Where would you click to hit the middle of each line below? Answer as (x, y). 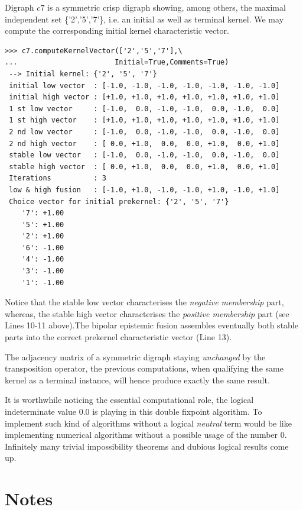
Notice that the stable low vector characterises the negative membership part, (144, 302)
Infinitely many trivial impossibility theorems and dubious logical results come (147, 446)
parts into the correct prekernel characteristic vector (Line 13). (118, 337)
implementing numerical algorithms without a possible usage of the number (141, 435)
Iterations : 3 (58, 178)
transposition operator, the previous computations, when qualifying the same (144, 368)
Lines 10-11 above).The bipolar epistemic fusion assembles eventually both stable (151, 325)
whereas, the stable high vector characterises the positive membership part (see (147, 313)
